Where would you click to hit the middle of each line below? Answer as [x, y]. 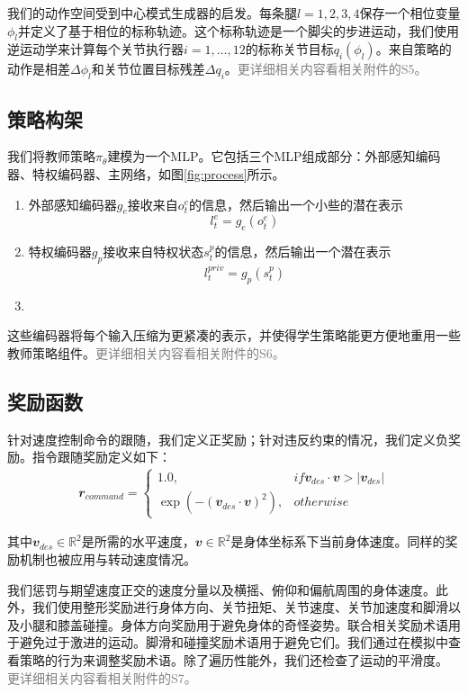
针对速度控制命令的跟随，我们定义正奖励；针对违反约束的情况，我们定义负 [228, 439]
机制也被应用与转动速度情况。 [108, 558]
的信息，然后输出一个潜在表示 [303, 252]
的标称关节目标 [289, 49]
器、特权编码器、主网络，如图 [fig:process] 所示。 [146, 173]
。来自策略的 [414, 49]
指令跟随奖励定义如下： [101, 457]
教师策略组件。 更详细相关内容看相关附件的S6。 [146, 352]
